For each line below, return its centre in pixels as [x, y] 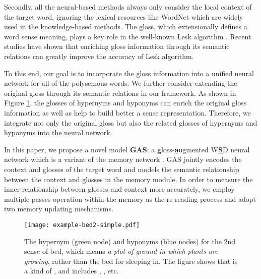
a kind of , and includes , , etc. [72, 271]
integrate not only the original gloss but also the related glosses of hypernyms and [131, 122]
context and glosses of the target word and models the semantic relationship [122, 169]
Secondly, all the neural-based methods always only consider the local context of [128, 7]
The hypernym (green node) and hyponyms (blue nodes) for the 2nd [130, 241]
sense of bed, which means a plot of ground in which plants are [121, 251]
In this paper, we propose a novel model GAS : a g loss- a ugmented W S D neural [127, 149]
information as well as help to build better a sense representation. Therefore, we [127, 112]
